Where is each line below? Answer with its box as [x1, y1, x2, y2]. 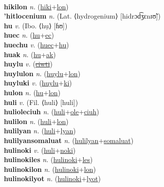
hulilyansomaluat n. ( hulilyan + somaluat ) [4, 135, 134, 145]
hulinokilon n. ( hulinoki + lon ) [4, 164, 96, 174]
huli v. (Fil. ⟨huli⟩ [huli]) [4, 97, 78, 107]
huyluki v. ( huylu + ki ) [4, 78, 72, 88]
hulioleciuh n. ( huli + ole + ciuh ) [4, 106, 99, 117]
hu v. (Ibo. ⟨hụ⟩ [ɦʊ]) [4, 20, 68, 30]
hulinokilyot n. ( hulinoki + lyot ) [4, 173, 101, 184]
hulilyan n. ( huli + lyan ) [4, 125, 76, 136]
